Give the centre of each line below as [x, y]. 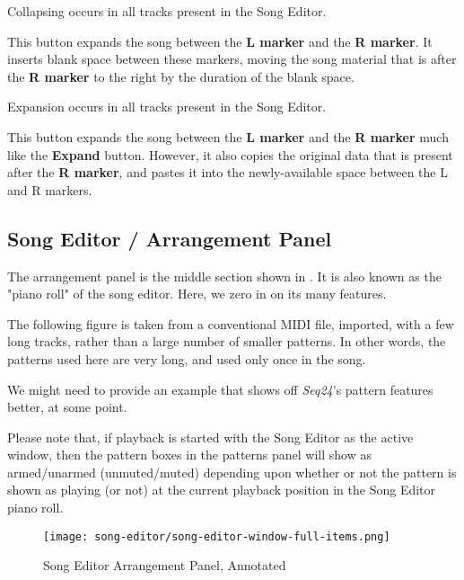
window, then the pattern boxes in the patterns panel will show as [189, 455]
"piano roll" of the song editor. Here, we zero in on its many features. [197, 294]
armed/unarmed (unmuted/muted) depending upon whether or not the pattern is [232, 472]
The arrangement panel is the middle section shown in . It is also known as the [224, 276]
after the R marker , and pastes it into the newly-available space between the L [228, 172]
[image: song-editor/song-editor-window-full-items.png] [217, 536]
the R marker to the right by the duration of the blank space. [181, 76]
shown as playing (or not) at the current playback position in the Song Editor [222, 490]
